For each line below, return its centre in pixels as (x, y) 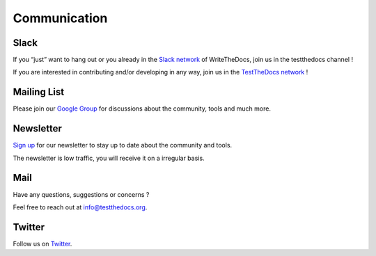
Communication (60, 18)
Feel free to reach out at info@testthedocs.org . (80, 207)
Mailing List (39, 92)
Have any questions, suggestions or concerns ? (81, 194)
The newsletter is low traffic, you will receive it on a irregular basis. (109, 158)
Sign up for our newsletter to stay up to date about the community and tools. (123, 145)
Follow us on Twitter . (42, 243)
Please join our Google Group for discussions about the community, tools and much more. (142, 109)
